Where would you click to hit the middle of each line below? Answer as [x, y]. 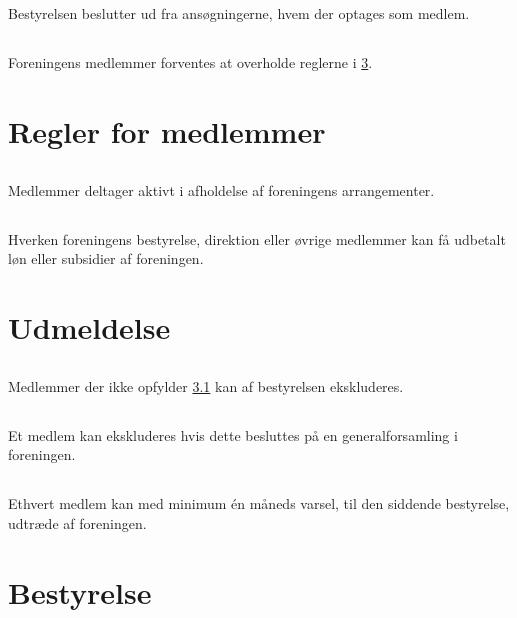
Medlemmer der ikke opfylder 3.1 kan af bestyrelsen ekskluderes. [206, 385]
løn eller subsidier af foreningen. [106, 258]
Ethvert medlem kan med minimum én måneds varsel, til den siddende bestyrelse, [259, 503]
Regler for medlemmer [167, 131]
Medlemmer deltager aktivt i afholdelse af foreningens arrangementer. [221, 189]
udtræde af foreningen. [77, 522]
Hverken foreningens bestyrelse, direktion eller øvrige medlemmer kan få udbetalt [257, 238]
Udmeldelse [89, 327]
